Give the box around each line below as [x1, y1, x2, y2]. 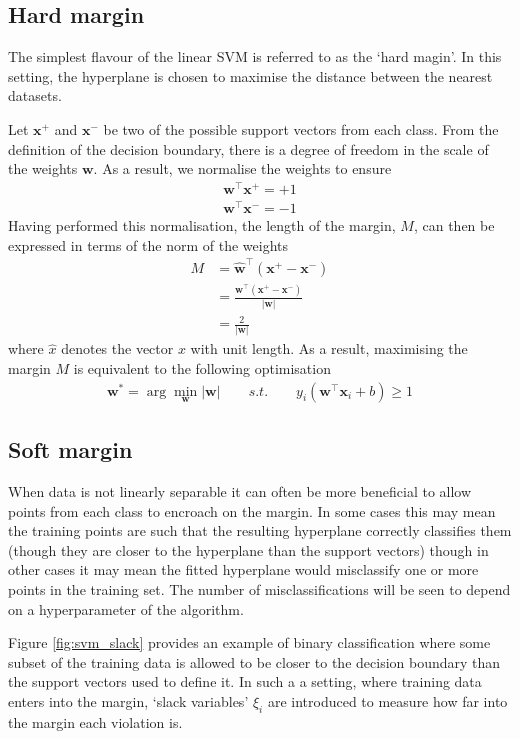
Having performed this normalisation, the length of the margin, [8, 214, 396, 235]
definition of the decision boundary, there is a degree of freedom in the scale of [8, 138, 489, 159]
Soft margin [8, 434, 133, 465]
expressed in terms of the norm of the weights [8, 234, 288, 255]
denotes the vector [61, 338, 174, 359]
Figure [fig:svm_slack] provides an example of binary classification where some [8, 632, 491, 653]
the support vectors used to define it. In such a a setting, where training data [8, 671, 482, 692]
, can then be [413, 214, 495, 235]
